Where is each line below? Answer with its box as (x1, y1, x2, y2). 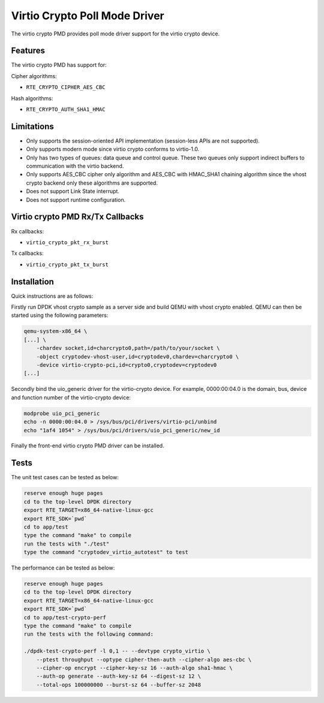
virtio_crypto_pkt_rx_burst (26, 239, 109, 246)
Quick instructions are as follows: (11, 292, 94, 299)
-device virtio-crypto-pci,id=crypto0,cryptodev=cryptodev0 (36, 361, 217, 368)
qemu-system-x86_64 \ (23, 328, 88, 335)
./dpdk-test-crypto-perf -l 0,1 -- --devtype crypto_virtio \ (23, 648, 211, 655)
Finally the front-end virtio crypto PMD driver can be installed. (11, 442, 164, 449)
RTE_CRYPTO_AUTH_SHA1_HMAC (26, 106, 106, 113)
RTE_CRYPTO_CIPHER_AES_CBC (26, 84, 106, 91)
